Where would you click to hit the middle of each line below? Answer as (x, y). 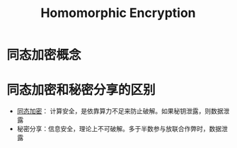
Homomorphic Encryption (118, 13)
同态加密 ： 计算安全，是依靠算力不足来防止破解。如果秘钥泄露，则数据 (120, 111)
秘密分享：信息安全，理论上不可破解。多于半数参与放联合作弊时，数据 (119, 129)
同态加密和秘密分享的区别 (81, 90)
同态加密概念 (44, 55)
